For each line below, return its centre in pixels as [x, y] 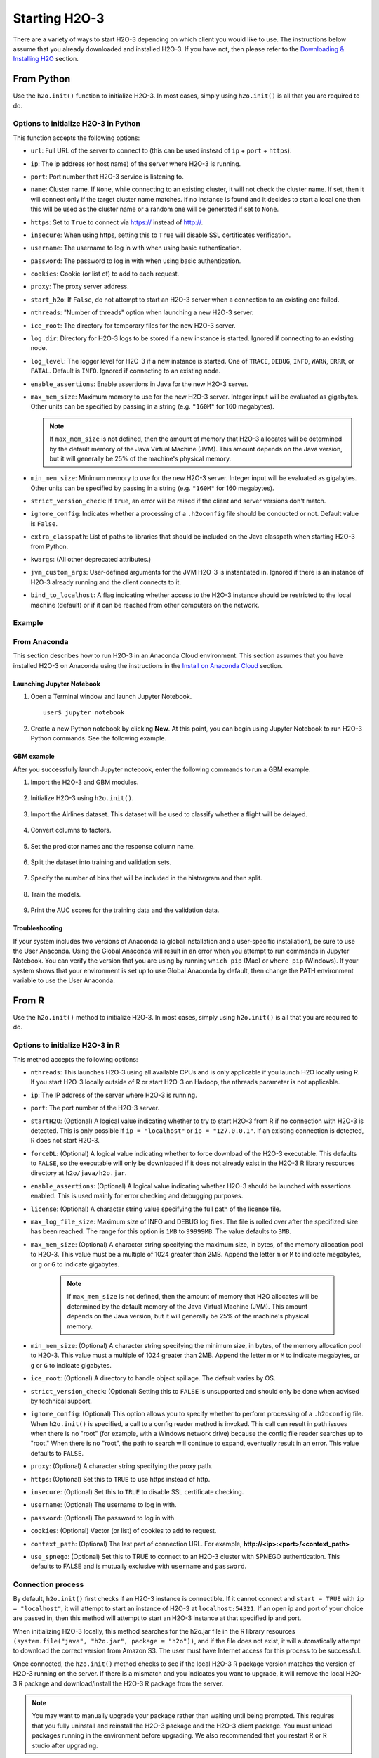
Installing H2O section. [46, 59]
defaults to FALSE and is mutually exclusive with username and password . [139, 1566]
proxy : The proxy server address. [80, 287]
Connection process [48, 1584]
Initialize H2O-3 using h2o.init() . [82, 798]
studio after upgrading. [65, 1745]
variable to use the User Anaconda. [64, 980]
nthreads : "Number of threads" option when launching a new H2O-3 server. [142, 312]
